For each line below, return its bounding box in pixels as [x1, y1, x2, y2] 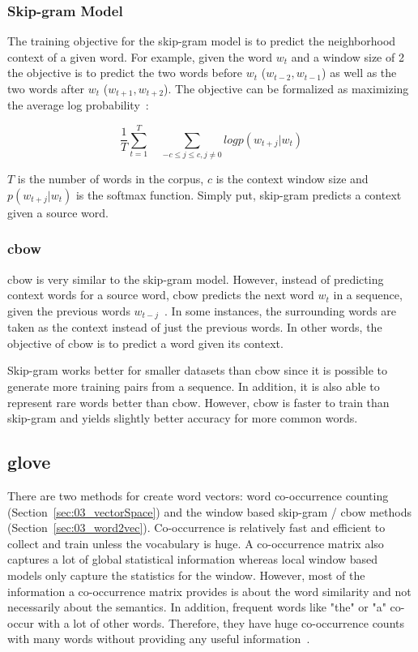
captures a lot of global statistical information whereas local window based [7, 551, 378, 568]
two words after [7, 80, 85, 97]
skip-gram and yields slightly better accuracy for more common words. [7, 410, 358, 427]
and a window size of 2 [291, 48, 404, 65]
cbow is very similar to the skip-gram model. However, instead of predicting [7, 270, 384, 287]
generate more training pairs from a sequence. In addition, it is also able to [7, 378, 380, 394]
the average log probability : [7, 97, 149, 114]
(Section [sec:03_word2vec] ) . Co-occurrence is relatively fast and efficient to [7, 519, 386, 536]
